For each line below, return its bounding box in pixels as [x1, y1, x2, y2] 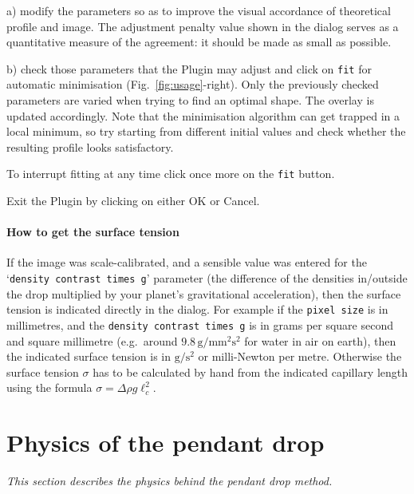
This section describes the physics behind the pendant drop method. [6, 472, 333, 489]
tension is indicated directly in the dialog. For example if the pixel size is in [6, 301, 388, 318]
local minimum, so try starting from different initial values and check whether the [6, 123, 406, 140]
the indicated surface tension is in [6, 348, 171, 365]
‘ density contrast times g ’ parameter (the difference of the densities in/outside [6, 270, 408, 287]
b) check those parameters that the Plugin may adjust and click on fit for [6, 60, 372, 77]
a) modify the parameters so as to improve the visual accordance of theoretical [6, 2, 391, 18]
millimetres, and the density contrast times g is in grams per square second [6, 316, 393, 333]
